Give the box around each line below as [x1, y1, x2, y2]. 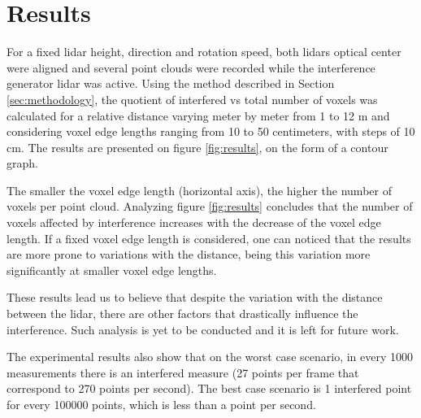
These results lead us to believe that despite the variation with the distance [7, 289, 383, 306]
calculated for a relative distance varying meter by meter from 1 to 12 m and [7, 107, 390, 124]
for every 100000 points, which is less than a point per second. [7, 396, 316, 412]
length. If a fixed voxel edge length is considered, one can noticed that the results [7, 229, 411, 246]
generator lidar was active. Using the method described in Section [7, 75, 335, 92]
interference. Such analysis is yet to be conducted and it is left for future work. [7, 320, 399, 337]
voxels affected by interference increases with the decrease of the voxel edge [7, 214, 381, 231]
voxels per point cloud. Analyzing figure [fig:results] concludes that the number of [7, 198, 413, 215]
